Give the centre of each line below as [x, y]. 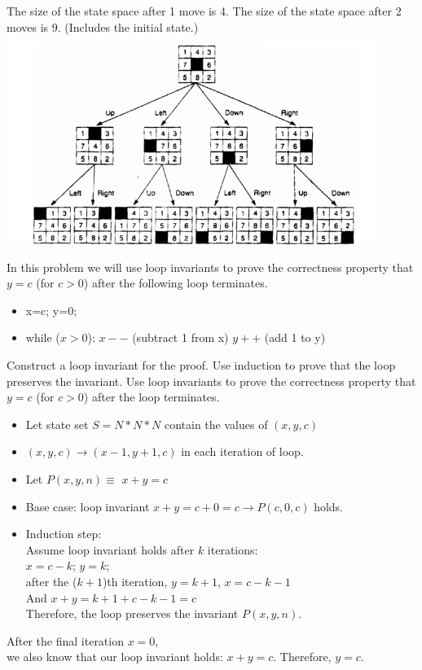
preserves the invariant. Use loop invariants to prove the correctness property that [211, 381]
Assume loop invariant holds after [110, 549]
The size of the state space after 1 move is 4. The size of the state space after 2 [204, 11]
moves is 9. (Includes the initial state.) [103, 26]
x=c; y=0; [51, 310]
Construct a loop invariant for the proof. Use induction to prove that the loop [201, 364]
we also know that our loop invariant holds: [115, 657]
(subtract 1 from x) [180, 337]
